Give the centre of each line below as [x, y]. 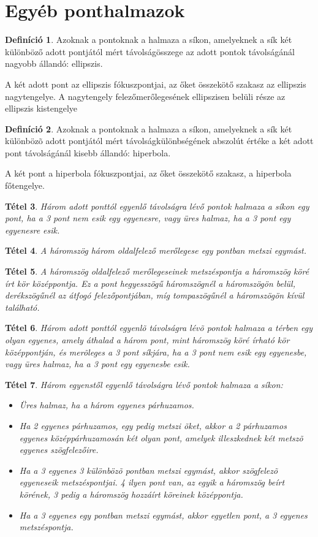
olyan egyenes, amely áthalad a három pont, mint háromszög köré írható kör [147, 340]
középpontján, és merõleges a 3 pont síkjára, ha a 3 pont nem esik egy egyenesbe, [156, 352]
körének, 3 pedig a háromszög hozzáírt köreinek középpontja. [131, 494]
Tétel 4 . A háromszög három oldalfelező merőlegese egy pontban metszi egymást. [156, 250]
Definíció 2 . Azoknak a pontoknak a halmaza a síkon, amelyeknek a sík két [149, 128]
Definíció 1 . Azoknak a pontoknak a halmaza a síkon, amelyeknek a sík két [149, 40]
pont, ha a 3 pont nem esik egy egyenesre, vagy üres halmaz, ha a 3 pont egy [148, 218]
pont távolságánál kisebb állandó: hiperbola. [88, 152]
